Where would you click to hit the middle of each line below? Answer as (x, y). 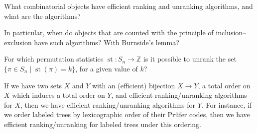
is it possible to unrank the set (190, 59)
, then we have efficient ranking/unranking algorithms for (108, 104)
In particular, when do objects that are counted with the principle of (109, 33)
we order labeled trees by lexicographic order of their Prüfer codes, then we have (127, 114)
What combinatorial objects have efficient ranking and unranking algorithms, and (128, 6)
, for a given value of (107, 68)
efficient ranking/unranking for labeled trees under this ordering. (103, 124)
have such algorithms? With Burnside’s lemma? (107, 42)
